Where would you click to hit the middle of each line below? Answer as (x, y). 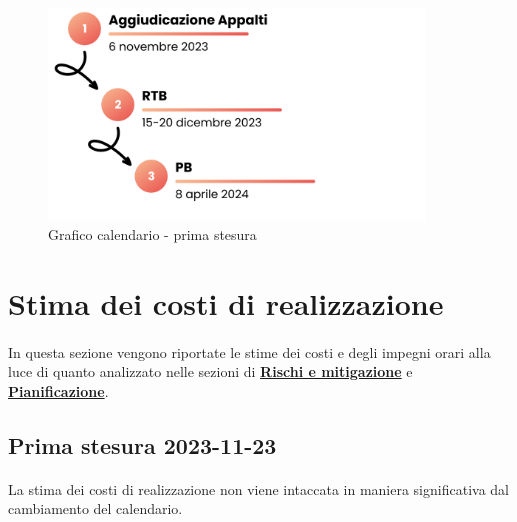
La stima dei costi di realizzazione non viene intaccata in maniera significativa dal (258, 488)
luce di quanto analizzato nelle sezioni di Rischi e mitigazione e (210, 371)
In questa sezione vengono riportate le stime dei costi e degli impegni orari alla (249, 351)
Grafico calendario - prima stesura (152, 234)
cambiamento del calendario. (95, 508)
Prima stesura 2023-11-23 (142, 444)
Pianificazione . (58, 390)
